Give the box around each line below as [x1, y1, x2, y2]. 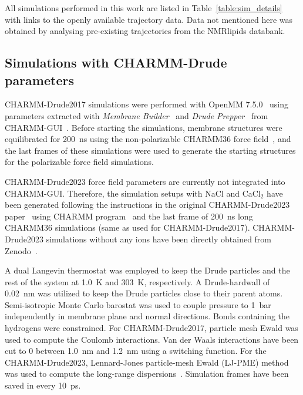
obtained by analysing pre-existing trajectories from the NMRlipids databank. [5, 25, 285, 37]
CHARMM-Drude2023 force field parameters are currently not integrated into [5, 175, 285, 187]
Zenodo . [5, 244, 38, 256]
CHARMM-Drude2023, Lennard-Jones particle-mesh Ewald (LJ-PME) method [5, 356, 289, 368]
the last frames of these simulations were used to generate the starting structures [5, 144, 296, 156]
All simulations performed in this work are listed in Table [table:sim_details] [5, 2, 282, 13]
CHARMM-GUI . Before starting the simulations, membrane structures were [5, 121, 282, 133]
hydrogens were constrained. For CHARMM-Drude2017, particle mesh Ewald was [5, 322, 298, 334]
